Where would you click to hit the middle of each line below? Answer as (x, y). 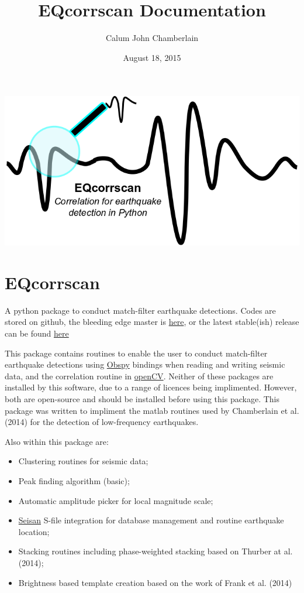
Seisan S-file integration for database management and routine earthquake (151, 520)
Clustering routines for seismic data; (83, 461)
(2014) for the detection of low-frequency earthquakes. (102, 422)
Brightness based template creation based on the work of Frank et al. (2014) (155, 582)
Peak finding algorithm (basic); (74, 481)
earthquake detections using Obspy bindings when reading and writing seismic (145, 364)
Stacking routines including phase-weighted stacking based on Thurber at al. (156, 551)
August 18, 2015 (152, 57)
